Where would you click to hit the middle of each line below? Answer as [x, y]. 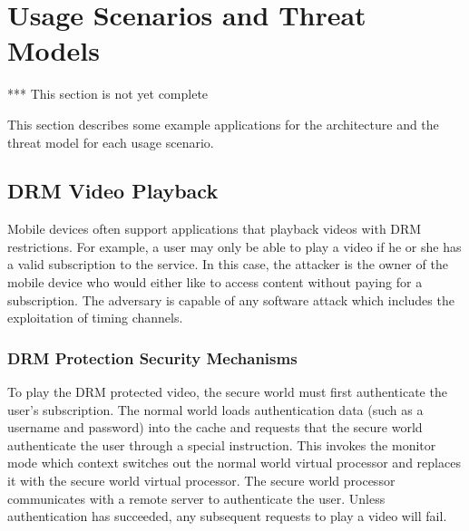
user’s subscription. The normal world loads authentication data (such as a [215, 409]
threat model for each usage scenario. [111, 142]
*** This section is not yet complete [108, 94]
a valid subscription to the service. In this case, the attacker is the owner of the [228, 264]
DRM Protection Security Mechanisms [152, 357]
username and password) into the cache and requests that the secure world [215, 427]
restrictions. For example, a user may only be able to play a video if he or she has [234, 246]
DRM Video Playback [113, 191]
